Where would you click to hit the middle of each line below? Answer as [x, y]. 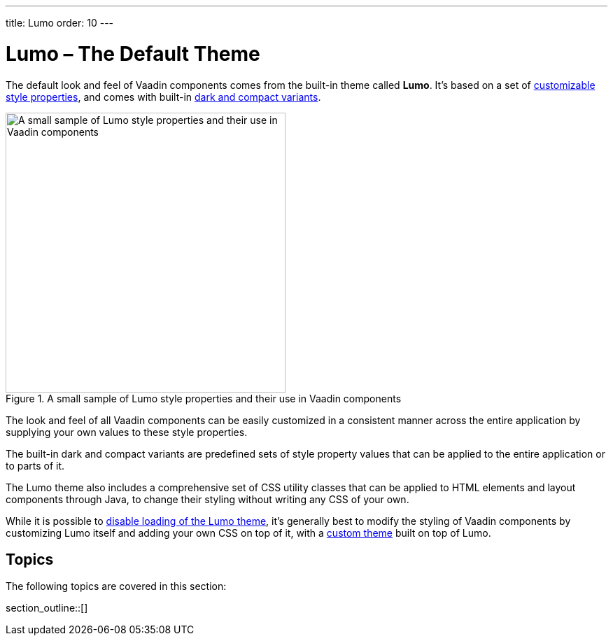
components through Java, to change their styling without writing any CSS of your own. [207, 499]
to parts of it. [35, 465]
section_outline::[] [47, 608]
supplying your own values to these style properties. [127, 432]
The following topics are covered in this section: [116, 586]
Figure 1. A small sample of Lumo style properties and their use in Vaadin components [204, 398]
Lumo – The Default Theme [133, 54]
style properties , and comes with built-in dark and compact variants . [163, 97]
